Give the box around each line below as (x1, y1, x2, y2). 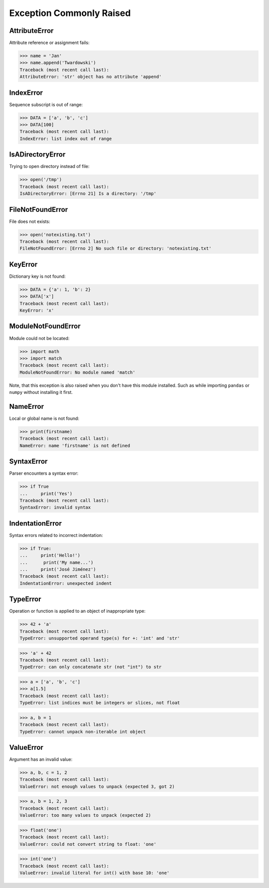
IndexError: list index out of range (19, 136, 112, 142)
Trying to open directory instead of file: (9, 164, 90, 170)
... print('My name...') (19, 559, 94, 565)
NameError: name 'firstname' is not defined (19, 443, 131, 448)
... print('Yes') (19, 491, 73, 496)
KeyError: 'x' (19, 308, 54, 314)
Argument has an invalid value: (9, 756, 73, 762)
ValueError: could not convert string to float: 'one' (19, 841, 156, 847)
